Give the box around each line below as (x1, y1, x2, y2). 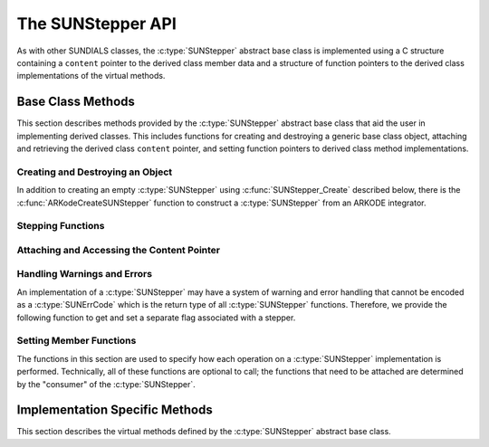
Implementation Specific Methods (16, 403, 213, 418)
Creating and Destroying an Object (16, 166, 173, 178)
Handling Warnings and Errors (16, 268, 153, 281)
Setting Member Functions (16, 335, 137, 347)
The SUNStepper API (16, 14, 177, 33)
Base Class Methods (16, 94, 136, 109)
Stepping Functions (16, 220, 105, 233)
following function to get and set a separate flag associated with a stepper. (16, 312, 296, 323)
